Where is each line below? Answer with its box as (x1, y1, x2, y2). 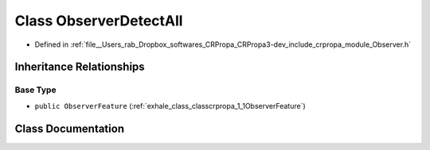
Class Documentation (14, 121, 125, 135)
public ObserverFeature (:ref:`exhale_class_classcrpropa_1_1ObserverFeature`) (34, 101, 306, 110)
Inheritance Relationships (14, 60, 145, 74)
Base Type (14, 84, 57, 95)
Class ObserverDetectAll (14, 12, 183, 29)
